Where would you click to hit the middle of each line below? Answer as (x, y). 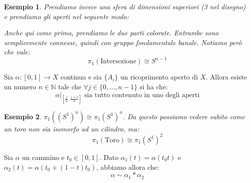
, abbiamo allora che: (128, 167)
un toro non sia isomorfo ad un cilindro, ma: (72, 128)
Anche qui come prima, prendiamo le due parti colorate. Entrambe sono (111, 33)
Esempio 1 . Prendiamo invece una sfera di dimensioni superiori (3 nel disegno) (125, 6)
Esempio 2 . (23, 116)
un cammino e (43, 157)
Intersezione (118, 62)
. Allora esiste (226, 77)
